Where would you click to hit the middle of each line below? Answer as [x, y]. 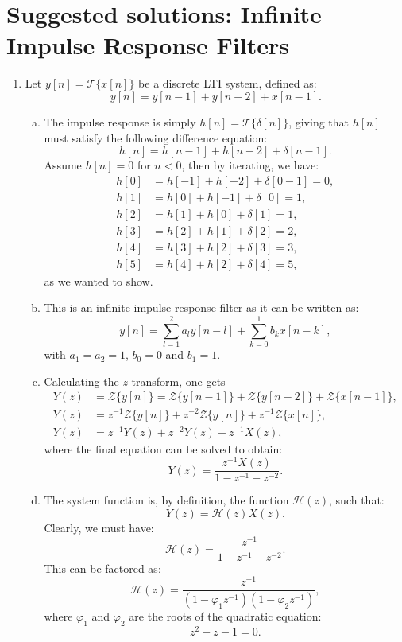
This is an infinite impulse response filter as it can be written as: [201, 307]
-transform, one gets [176, 381]
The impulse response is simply [120, 121]
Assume [63, 165]
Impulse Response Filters [148, 45]
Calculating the [81, 381]
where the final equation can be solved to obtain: [163, 448]
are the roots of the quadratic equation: [225, 616]
